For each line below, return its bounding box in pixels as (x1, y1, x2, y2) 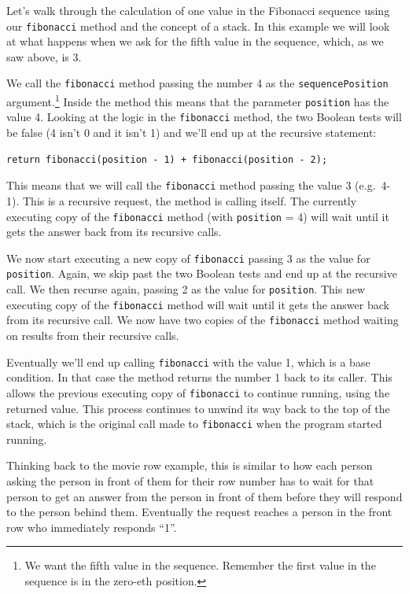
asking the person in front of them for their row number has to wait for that (6, 472, 374, 489)
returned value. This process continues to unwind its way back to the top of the (6, 400, 390, 416)
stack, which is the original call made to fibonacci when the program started (6, 415, 382, 432)
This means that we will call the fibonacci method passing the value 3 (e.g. (6, 177, 376, 194)
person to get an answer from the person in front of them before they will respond (6, 488, 403, 504)
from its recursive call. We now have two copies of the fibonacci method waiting (6, 312, 399, 328)
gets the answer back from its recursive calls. (6, 223, 222, 240)
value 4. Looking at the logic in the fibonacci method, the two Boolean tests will (6, 109, 402, 125)
